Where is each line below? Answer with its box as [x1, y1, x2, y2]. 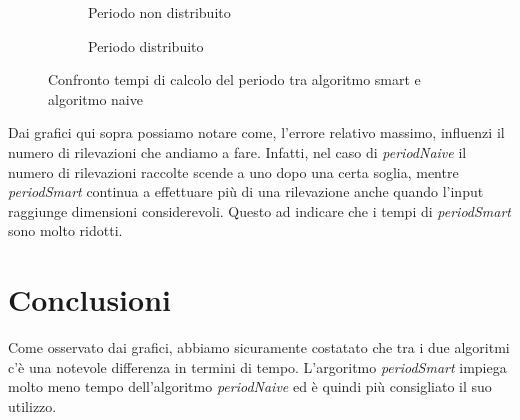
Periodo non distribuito [88, 2, 231, 22]
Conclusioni [8, 279, 171, 320]
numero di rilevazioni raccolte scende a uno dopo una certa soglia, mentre [8, 161, 459, 182]
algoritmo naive [48, 88, 143, 109]
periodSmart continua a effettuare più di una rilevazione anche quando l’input [8, 181, 484, 202]
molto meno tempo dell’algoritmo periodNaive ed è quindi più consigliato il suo [8, 376, 492, 397]
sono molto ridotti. [8, 220, 123, 241]
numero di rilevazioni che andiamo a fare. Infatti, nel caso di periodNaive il [8, 141, 467, 162]
